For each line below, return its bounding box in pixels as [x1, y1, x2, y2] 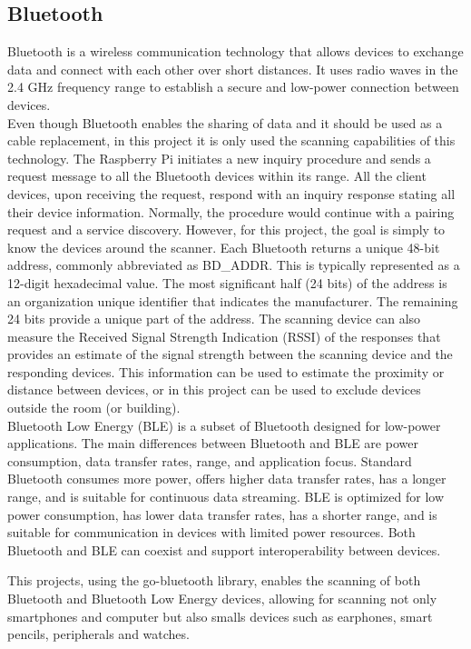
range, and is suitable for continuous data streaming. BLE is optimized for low [7, 487, 445, 506]
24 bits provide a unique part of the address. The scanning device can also [7, 309, 421, 328]
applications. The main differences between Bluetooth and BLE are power [7, 434, 418, 453]
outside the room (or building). [7, 398, 181, 417]
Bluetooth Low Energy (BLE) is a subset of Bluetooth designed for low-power [7, 415, 441, 434]
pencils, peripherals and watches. [7, 624, 190, 644]
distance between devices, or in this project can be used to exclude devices [7, 380, 421, 399]
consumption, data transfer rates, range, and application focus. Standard [7, 451, 412, 470]
